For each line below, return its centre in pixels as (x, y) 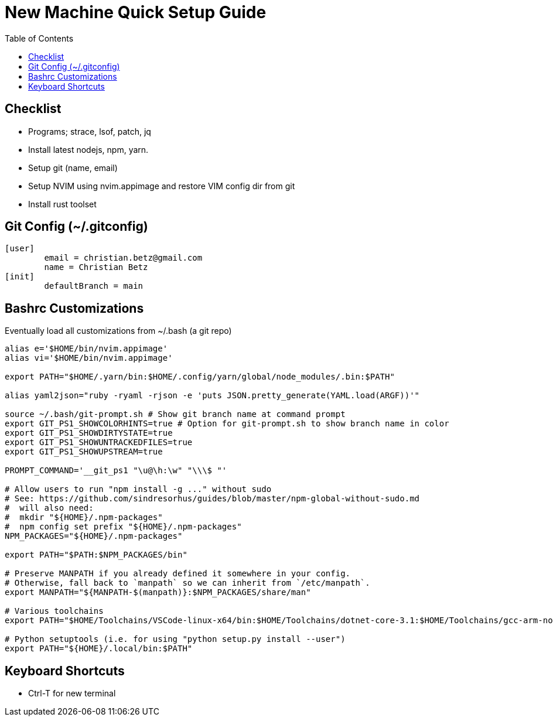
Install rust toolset (62, 204)
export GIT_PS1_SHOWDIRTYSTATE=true (89, 433)
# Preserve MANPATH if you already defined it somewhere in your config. (178, 574)
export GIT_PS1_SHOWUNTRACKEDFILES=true (99, 442)
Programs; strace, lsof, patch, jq (90, 131)
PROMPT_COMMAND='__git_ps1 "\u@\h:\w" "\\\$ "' (116, 471)
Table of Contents (39, 38)
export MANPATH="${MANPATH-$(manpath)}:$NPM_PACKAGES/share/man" (158, 592)
